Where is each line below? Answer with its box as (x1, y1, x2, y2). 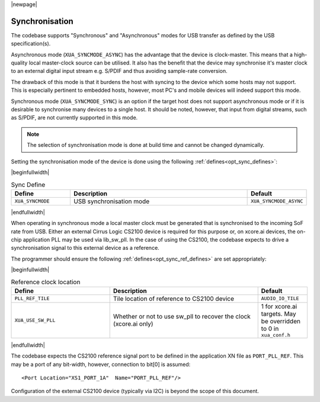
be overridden (261, 317, 300, 325)
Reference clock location (11, 278, 81, 286)
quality (11, 59, 28, 66)
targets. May (261, 310, 296, 318)
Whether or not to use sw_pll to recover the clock (113, 313, 251, 321)
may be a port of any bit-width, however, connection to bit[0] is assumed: (11, 361, 191, 368)
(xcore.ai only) (113, 320, 153, 328)
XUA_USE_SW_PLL (14, 317, 56, 323)
